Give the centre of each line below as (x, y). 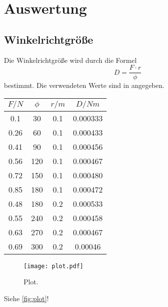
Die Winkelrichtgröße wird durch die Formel (70, 60)
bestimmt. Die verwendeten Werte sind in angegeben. (84, 85)
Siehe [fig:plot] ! (27, 298)
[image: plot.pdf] (54, 266)
